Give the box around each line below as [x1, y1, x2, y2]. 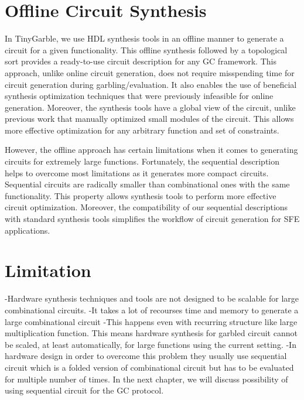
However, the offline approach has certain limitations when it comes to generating [5, 143, 298, 156]
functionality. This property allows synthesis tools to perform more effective [5, 189, 276, 201]
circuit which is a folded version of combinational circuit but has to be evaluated [5, 361, 294, 373]
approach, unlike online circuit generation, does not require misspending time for [5, 66, 295, 78]
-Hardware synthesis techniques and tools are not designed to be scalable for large [5, 292, 299, 305]
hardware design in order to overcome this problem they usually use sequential [5, 350, 287, 362]
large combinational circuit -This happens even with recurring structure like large [5, 315, 298, 327]
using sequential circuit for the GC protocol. [5, 384, 164, 396]
